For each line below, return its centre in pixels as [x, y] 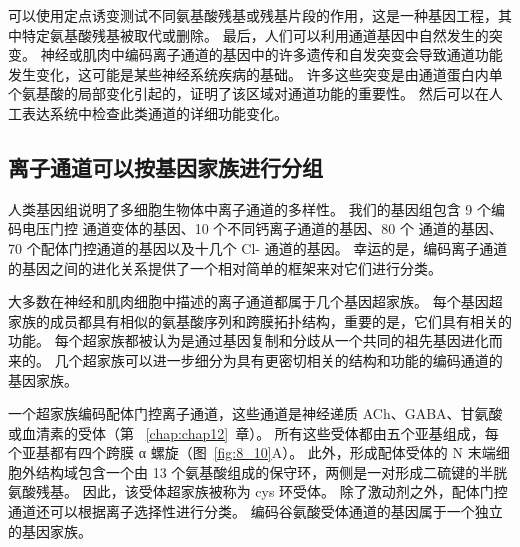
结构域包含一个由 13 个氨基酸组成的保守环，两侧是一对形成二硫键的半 [264, 471]
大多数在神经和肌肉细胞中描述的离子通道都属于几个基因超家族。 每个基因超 [255, 301]
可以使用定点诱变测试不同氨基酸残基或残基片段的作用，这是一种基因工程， [253, 15]
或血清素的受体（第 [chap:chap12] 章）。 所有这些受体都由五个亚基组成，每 [253, 432]
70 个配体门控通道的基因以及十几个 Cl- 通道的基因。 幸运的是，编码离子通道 [258, 247]
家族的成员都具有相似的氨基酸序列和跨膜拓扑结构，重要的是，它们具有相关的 [260, 320]
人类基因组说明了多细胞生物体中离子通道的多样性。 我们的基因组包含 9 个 [249, 208]
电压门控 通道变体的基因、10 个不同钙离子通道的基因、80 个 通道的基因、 [262, 228]
